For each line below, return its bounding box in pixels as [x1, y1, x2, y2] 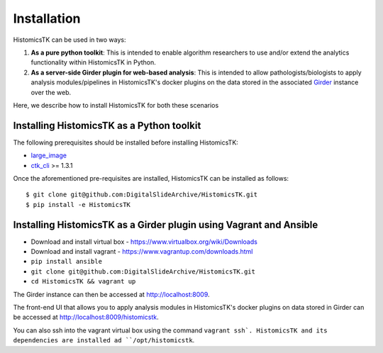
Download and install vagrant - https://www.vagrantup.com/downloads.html [30, 247, 253, 256]
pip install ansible [30, 257, 103, 266]
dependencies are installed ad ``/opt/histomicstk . [13, 336, 195, 344]
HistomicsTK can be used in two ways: [13, 35, 126, 44]
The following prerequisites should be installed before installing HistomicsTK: [13, 138, 239, 147]
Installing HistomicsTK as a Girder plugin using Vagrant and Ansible [13, 218, 318, 230]
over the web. [30, 88, 72, 96]
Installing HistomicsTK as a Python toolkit [13, 119, 201, 131]
